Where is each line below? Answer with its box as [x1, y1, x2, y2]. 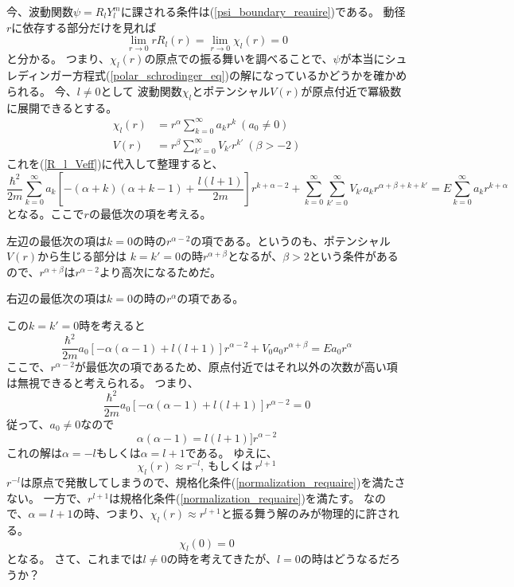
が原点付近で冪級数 [301, 82, 402, 99]
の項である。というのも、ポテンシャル [190, 232, 391, 248]
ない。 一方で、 [6, 489, 88, 506]
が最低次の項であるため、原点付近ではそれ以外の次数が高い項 [74, 358, 398, 375]
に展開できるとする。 [6, 99, 118, 115]
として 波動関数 [100, 82, 182, 99]
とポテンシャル [192, 82, 271, 99]
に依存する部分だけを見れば [11, 18, 157, 35]
